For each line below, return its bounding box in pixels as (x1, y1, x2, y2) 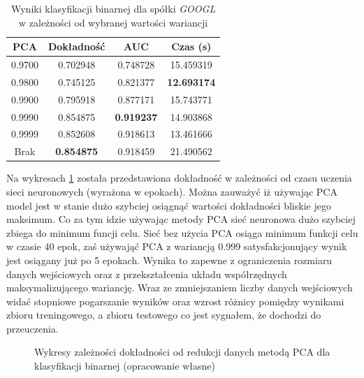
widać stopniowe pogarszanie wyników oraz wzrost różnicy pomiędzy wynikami (6, 293, 344, 308)
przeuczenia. (6, 321, 59, 335)
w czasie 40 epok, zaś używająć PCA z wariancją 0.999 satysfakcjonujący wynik (6, 239, 347, 254)
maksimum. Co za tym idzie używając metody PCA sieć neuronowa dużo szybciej (6, 212, 356, 226)
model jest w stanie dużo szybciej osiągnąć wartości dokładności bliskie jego (6, 198, 331, 212)
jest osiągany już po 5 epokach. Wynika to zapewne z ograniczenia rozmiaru (6, 252, 333, 267)
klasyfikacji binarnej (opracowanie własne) (34, 358, 215, 373)
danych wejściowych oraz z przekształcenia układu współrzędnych (6, 266, 287, 281)
